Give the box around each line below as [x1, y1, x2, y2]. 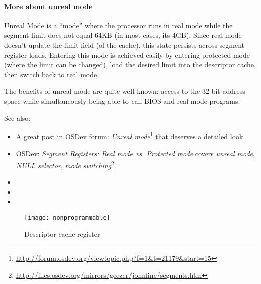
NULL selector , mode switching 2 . [16, 158, 116, 170]
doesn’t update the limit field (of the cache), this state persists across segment [4, 39, 245, 50]
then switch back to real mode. [4, 69, 99, 79]
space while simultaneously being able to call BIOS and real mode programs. [4, 95, 240, 106]
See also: [4, 112, 31, 123]
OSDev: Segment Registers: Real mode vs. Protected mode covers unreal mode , [16, 148, 255, 159]
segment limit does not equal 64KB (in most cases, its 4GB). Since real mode [4, 30, 242, 40]
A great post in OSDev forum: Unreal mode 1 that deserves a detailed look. [16, 130, 245, 141]
